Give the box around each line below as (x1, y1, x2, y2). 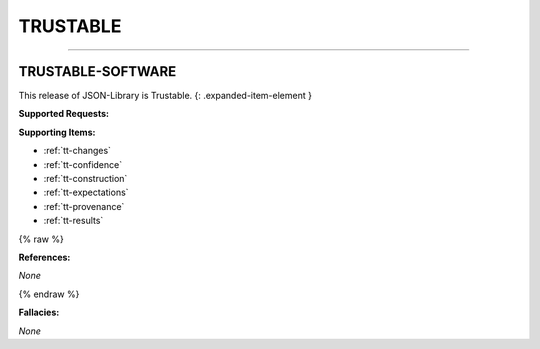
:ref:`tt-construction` (43, 173, 128, 185)
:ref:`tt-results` (43, 215, 104, 227)
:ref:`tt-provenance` (43, 200, 125, 212)
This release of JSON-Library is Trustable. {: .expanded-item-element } (18, 90, 312, 102)
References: (18, 251, 71, 263)
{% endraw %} (18, 288, 80, 300)
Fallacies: (18, 306, 60, 319)
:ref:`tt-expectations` (43, 186, 129, 199)
